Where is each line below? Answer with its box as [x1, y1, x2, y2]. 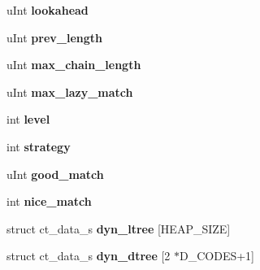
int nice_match [6, 193, 92, 210]
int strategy [6, 137, 71, 155]
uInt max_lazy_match [6, 83, 133, 100]
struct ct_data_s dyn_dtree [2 [6, 247, 171, 264]
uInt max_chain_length [6, 56, 141, 73]
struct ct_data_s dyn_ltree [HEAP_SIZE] [6, 220, 231, 237]
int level [6, 111, 50, 128]
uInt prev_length [6, 28, 103, 46]
